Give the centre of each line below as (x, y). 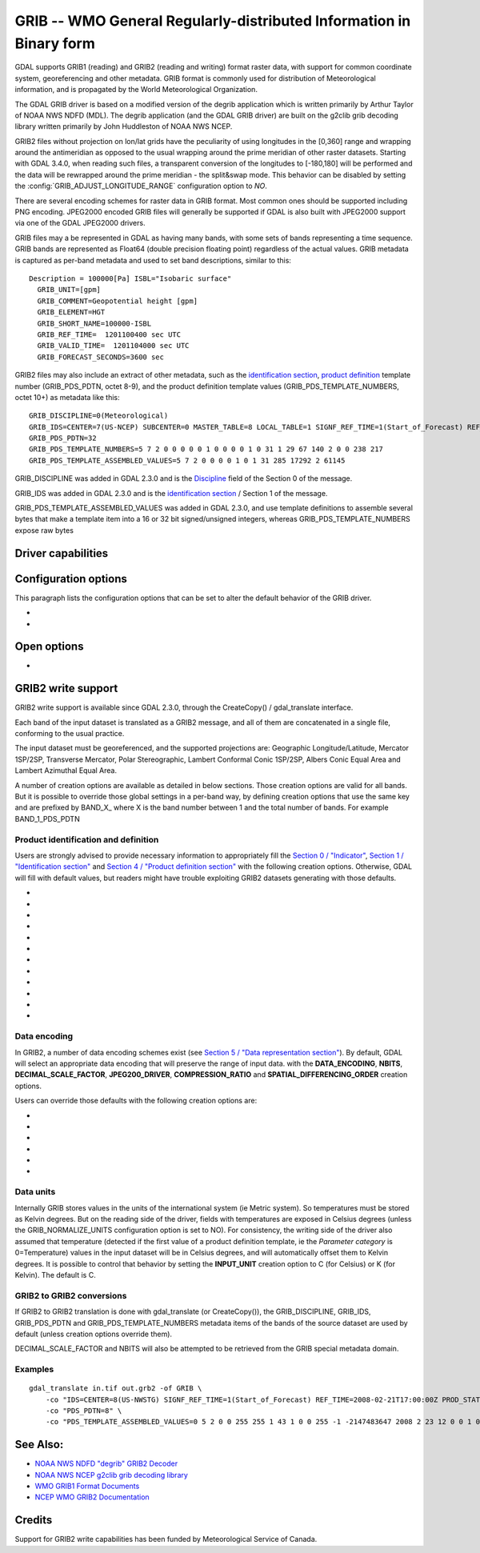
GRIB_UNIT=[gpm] (69, 290)
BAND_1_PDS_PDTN (47, 819)
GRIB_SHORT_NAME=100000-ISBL (94, 323)
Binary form (55, 43)
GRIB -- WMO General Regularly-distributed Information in (213, 21)
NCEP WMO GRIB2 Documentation (92, 1497)
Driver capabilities (62, 553)
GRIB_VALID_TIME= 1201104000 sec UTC (113, 346)
